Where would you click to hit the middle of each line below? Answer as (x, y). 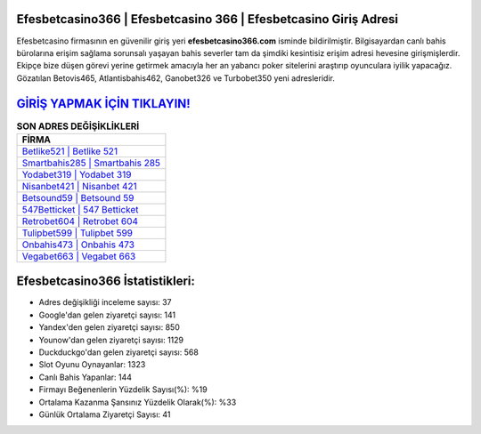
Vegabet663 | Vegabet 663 (79, 256)
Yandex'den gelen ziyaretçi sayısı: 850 (109, 327)
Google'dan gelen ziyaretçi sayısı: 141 (107, 315)
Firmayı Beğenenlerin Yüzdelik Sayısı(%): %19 (123, 390)
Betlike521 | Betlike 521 (70, 151)
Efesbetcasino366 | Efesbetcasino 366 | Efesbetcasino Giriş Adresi (208, 19)
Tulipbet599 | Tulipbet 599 (77, 233)
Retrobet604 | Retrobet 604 (80, 221)
